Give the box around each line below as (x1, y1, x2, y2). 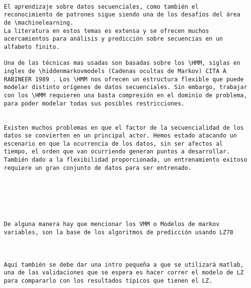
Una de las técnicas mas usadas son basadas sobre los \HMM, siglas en (4, 60, 240, 67)
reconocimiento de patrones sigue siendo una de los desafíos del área (4, 11, 240, 18)
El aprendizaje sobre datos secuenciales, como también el (4, 3, 199, 10)
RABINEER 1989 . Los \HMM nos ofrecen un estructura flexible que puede (4, 76, 244, 83)
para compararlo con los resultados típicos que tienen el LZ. (4, 277, 213, 284)
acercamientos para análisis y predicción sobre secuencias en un (4, 35, 223, 43)
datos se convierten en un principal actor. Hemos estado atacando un (4, 132, 237, 139)
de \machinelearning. (4, 19, 74, 26)
